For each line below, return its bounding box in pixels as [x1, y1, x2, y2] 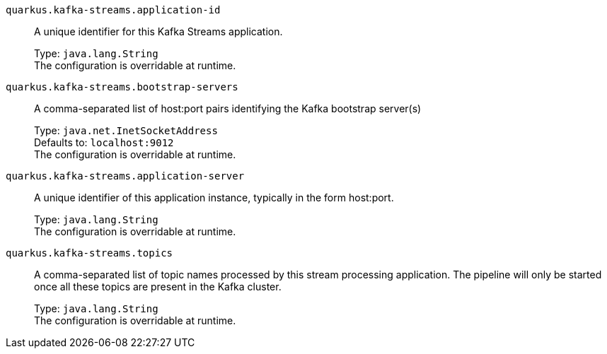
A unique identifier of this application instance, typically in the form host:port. [34, 191, 394, 203]
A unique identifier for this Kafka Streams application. [34, 25, 283, 37]
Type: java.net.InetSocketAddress [34, 124, 218, 136]
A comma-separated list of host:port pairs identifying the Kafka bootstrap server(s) [34, 102, 422, 114]
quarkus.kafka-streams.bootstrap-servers [6, 81, 238, 93]
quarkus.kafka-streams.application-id [6, 4, 221, 16]
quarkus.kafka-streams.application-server [6, 170, 245, 182]
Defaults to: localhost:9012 [34, 136, 174, 148]
